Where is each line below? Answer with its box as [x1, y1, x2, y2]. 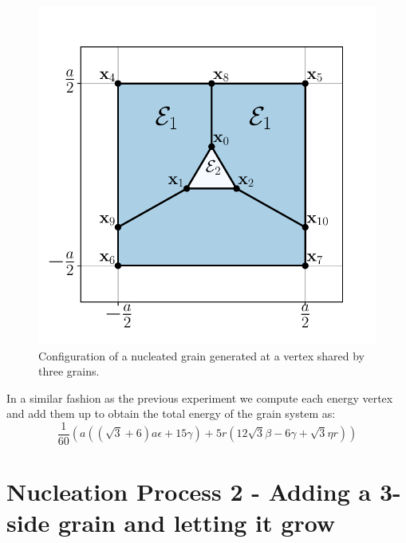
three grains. [38, 363, 100, 380]
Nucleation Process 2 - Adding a [6, 475, 372, 508]
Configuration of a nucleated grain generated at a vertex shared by [38, 347, 365, 364]
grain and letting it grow [58, 506, 336, 539]
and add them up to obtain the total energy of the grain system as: [6, 405, 336, 422]
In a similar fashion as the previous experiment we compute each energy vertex [6, 389, 393, 406]
